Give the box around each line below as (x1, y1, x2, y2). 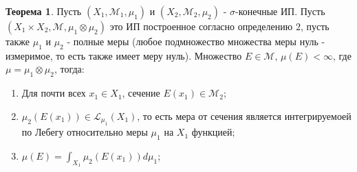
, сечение (122, 86, 160, 100)
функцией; (191, 125, 235, 139)
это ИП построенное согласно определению (109, 19, 293, 33)
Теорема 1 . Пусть (6, 4, 82, 18)
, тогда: (54, 62, 85, 76)
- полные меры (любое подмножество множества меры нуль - (67, 34, 325, 48)
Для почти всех (21, 86, 86, 100)
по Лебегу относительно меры (21, 125, 148, 139)
